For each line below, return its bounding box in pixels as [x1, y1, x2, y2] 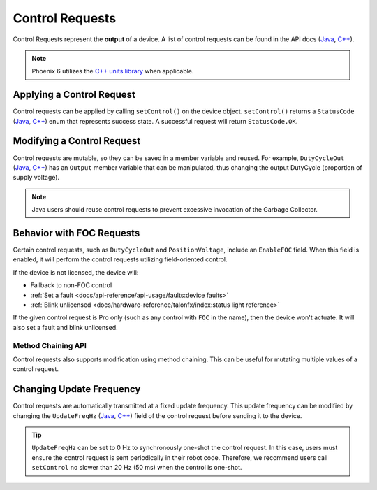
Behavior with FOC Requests [13, 227, 140, 239]
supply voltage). [13, 173, 59, 182]
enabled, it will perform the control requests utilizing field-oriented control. [13, 255, 228, 264]
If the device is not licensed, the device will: [13, 268, 139, 276]
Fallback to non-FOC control [30, 281, 112, 289]
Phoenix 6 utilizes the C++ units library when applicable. [31, 67, 194, 75]
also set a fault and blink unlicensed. [13, 323, 118, 331]
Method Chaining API [13, 340, 87, 350]
